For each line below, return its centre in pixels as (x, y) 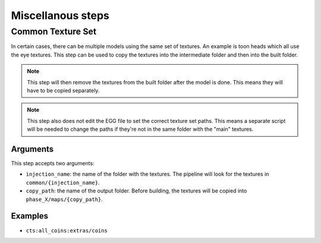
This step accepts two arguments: (53, 163)
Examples (30, 216)
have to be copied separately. (63, 90)
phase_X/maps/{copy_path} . (64, 199)
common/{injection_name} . (63, 182)
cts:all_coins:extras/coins (67, 231)
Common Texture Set (54, 31)
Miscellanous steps (60, 15)
